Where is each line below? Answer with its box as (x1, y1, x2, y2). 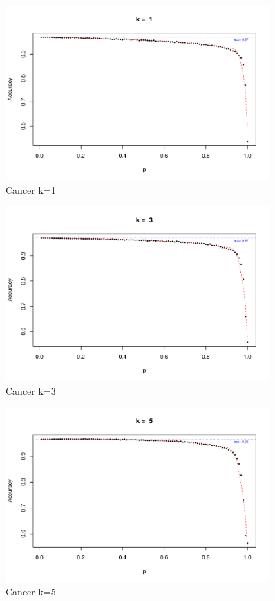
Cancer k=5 (6, 584, 56, 598)
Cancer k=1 (6, 182, 56, 197)
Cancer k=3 (6, 383, 56, 397)
